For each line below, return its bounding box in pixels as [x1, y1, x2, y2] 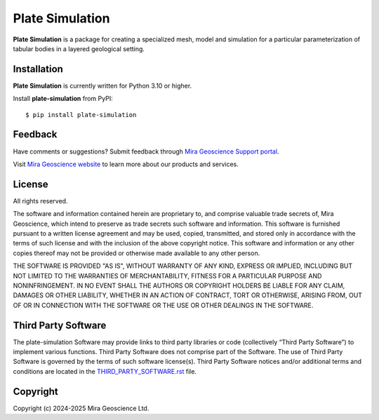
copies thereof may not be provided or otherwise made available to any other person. [13, 249, 260, 257]
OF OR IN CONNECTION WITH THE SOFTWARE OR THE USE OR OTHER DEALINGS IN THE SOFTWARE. [13, 301, 314, 309]
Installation [13, 63, 63, 75]
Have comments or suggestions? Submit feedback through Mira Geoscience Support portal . [13, 147, 279, 156]
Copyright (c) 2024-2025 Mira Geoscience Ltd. [13, 404, 149, 412]
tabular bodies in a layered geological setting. [13, 44, 145, 53]
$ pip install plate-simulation [25, 111, 137, 118]
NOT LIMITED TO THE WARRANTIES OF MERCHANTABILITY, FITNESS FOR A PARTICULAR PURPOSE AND [13, 271, 322, 280]
